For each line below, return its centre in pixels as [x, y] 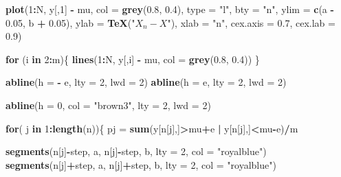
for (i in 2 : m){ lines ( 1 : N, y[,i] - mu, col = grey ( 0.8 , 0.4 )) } [133, 59]
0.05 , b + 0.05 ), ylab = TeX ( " [70, 22]
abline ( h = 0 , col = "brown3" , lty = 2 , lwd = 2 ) [108, 105]
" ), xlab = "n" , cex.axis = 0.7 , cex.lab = [251, 22]
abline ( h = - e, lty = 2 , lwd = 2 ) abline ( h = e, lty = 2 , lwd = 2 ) [146, 82]
